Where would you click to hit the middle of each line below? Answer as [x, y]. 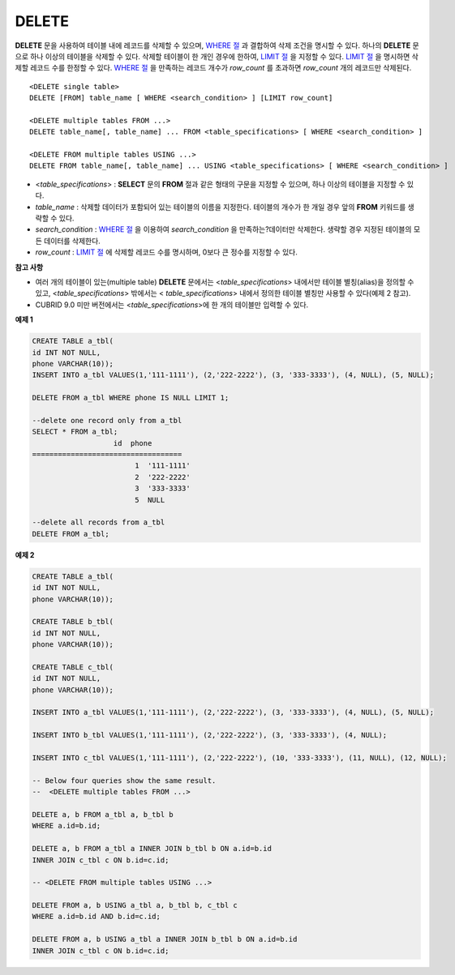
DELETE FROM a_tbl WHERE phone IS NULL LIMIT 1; [131, 398]
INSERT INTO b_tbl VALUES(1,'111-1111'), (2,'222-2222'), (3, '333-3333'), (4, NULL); [210, 735]
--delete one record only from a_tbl [107, 420]
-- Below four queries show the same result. [124, 780]
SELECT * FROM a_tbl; [75, 432]
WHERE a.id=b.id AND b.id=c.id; [97, 917]
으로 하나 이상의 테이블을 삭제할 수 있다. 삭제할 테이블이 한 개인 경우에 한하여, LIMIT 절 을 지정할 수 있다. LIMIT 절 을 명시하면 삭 [217, 56]
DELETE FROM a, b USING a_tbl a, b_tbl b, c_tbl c [135, 905]
